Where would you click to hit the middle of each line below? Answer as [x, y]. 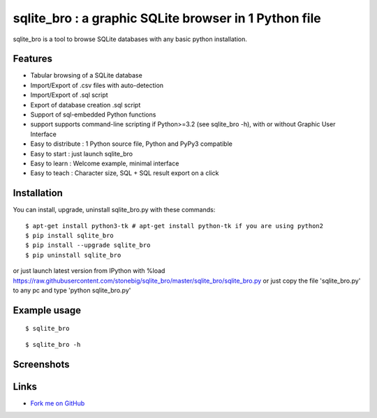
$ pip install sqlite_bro [70, 236]
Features [32, 59]
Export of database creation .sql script [86, 105]
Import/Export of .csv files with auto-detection [97, 85]
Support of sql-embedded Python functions [93, 114]
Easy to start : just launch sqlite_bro [81, 154]
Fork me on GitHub [58, 403]
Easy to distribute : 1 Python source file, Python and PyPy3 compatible [132, 144]
